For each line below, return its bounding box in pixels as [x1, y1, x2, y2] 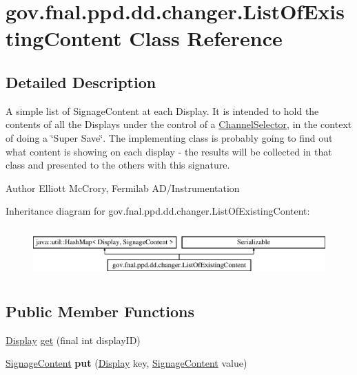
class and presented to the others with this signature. [6, 158, 230, 172]
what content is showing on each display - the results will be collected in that [6, 144, 332, 158]
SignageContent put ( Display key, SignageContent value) [6, 356, 247, 370]
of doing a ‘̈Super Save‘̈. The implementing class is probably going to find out [6, 130, 333, 144]
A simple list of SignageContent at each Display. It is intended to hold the [6, 103, 319, 118]
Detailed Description [6, 71, 156, 92]
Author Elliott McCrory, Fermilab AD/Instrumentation [6, 180, 240, 195]
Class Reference [129, 24, 283, 52]
